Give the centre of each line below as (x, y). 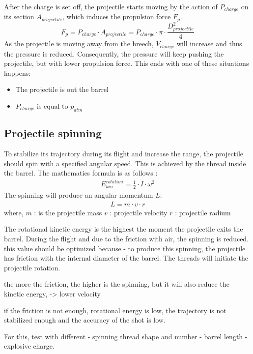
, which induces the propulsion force (116, 16)
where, (14, 212)
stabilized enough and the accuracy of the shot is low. (85, 320)
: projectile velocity (139, 212)
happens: (17, 73)
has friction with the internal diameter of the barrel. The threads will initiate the (126, 258)
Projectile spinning (53, 133)
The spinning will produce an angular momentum (79, 195)
